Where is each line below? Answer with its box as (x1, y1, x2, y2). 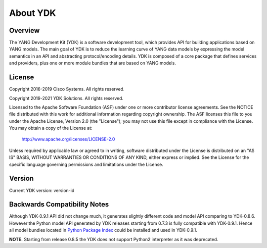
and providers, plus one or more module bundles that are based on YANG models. (9, 60, 177, 66)
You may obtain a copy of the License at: (9, 125, 92, 131)
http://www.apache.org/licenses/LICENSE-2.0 (21, 136, 115, 142)
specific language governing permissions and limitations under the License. (9, 161, 163, 167)
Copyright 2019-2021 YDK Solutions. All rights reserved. (9, 95, 124, 101)
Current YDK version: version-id (9, 187, 75, 193)
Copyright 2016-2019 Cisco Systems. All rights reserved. (9, 86, 125, 92)
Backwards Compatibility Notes (9, 200, 109, 209)
